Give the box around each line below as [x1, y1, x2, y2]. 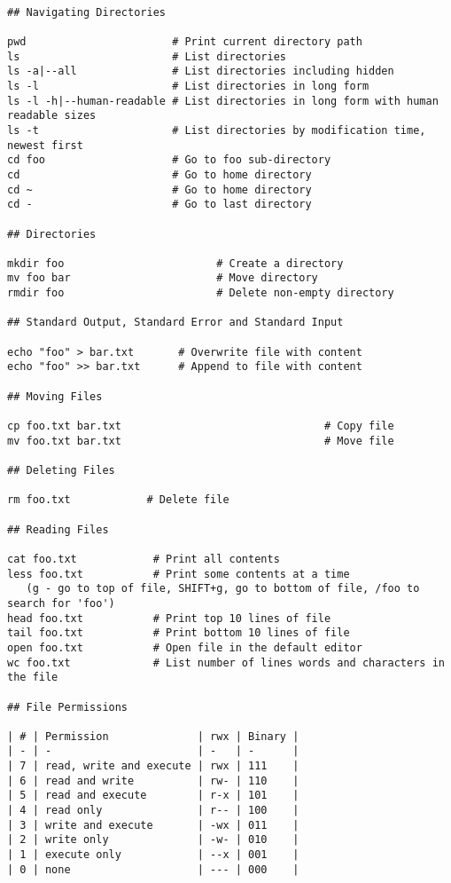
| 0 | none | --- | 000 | [7, 863, 299, 876]
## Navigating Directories [7, 5, 166, 19]
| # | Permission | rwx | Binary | [7, 729, 299, 743]
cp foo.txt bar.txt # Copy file [7, 420, 394, 433]
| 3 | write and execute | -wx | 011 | [7, 818, 299, 832]
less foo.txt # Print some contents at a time [7, 567, 350, 580]
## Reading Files [7, 523, 109, 536]
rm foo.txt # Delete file [7, 493, 229, 507]
